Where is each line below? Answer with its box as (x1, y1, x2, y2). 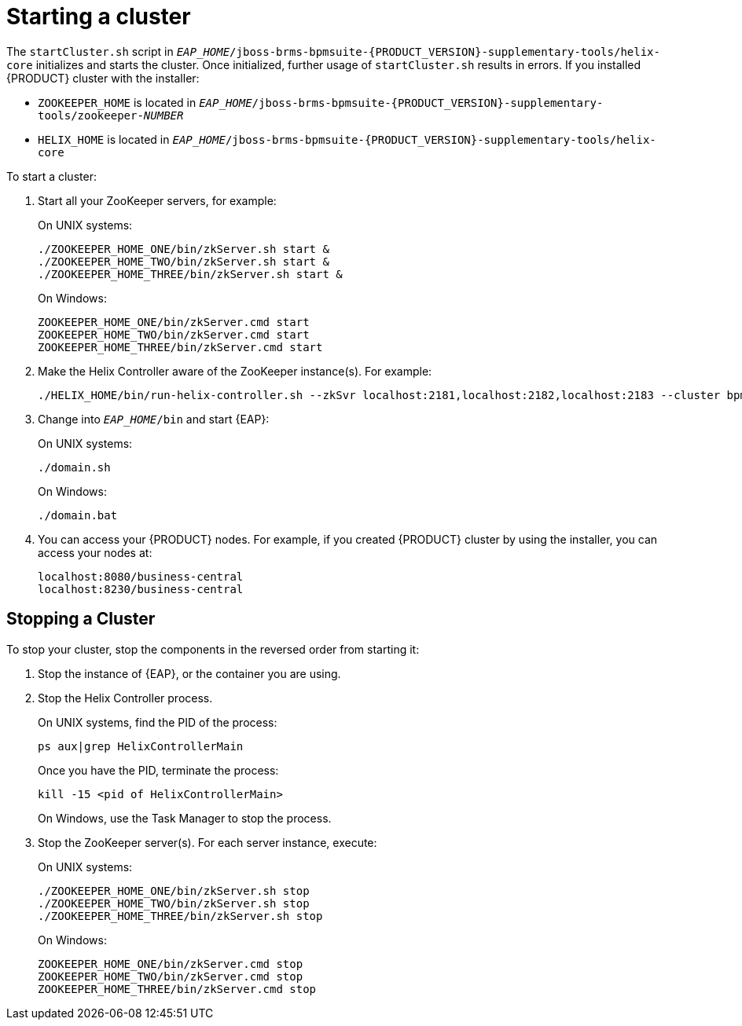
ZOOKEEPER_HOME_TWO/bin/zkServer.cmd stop (38, 969, 303, 983)
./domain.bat (38, 508, 118, 522)
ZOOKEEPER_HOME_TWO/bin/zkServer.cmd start (38, 328, 310, 341)
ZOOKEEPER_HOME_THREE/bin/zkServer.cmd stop (38, 982, 317, 995)
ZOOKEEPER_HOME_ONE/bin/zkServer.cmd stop (38, 957, 303, 970)
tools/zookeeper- (38, 108, 144, 122)
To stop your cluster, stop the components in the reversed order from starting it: (6, 642, 420, 656)
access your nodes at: (38, 545, 152, 559)
